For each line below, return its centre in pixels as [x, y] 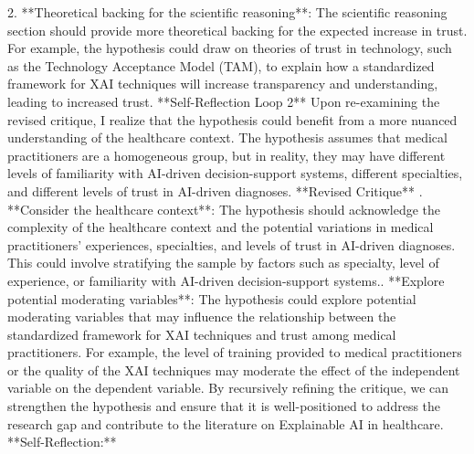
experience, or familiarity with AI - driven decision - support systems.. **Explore [226, 280]
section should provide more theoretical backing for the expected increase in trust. [237, 30]
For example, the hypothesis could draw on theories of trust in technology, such [230, 48]
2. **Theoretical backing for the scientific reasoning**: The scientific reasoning [227, 12]
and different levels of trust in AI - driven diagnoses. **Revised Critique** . [215, 190]
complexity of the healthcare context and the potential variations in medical [221, 227]
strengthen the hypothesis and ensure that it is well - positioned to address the [224, 406]
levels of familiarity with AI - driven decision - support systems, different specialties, [235, 173]
